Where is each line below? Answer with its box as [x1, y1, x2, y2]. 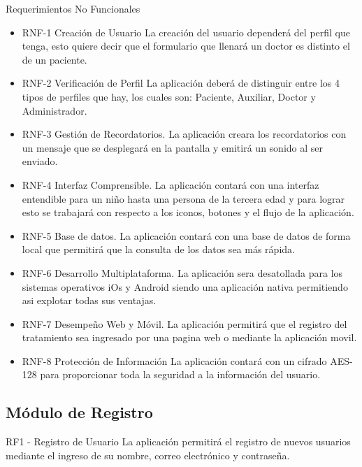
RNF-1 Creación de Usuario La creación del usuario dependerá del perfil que [22, 24, 350, 39]
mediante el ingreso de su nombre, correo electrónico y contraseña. [6, 447, 290, 462]
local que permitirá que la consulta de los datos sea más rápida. [22, 242, 295, 257]
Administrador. [22, 103, 87, 117]
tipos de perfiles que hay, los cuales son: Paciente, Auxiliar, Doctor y [22, 89, 316, 103]
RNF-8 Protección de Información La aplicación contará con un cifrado [22, 353, 327, 368]
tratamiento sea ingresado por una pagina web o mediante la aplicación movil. [22, 330, 357, 345]
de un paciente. [22, 52, 87, 66]
